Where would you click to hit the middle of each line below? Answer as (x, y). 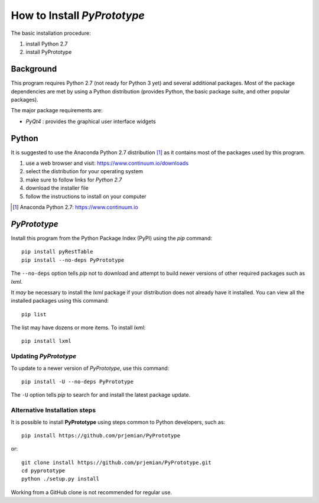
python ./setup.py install (61, 479)
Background (34, 69)
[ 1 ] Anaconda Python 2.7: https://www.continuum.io (75, 207)
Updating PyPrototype (44, 356)
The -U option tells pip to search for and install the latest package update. (101, 395)
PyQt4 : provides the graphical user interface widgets (91, 121)
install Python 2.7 (47, 44)
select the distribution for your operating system (84, 171)
